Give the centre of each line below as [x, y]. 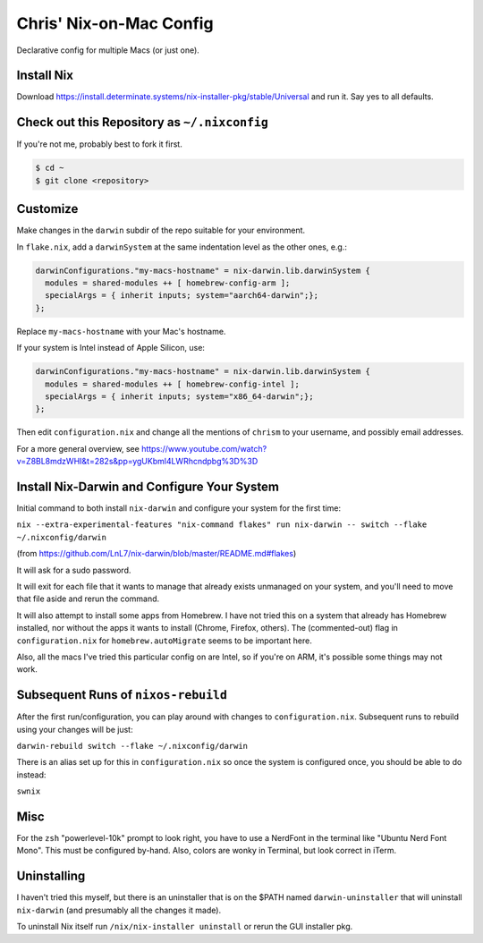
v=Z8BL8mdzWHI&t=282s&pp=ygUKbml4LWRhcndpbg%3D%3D [137, 462]
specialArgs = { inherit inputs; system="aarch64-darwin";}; [182, 296]
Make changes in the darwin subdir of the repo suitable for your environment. [161, 230]
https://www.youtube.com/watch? [204, 448]
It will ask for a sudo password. [74, 570]
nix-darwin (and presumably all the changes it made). [119, 910]
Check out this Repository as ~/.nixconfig [142, 122]
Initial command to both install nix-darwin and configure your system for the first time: [179, 508]
